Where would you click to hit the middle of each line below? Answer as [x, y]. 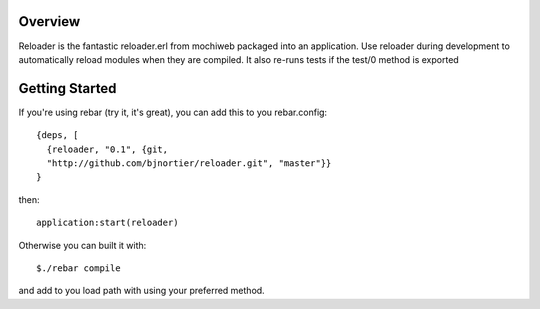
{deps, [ [57, 135]
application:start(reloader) [107, 223]
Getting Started [67, 88]
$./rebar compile [78, 268]
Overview [49, 21]
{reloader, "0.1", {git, [107, 149]
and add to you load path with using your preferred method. [141, 291]
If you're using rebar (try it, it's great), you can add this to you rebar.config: [173, 112]
